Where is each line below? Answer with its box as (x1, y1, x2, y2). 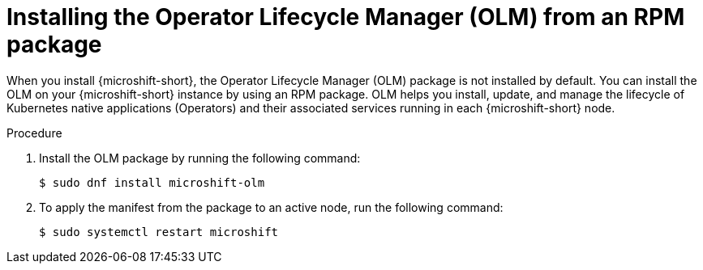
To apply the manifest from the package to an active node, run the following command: (39, 200, 504, 214)
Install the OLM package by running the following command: (39, 150, 361, 165)
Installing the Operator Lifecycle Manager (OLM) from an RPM (6, 3, 685, 31)
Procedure (6, 125, 62, 140)
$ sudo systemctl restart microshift (39, 225, 279, 238)
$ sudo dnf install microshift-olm (39, 175, 265, 189)
